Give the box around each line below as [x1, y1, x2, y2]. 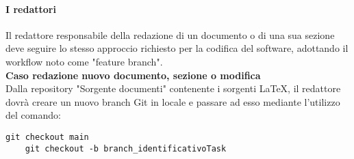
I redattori [5, 1, 56, 16]
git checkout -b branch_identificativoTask [25, 143, 227, 154]
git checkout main [5, 132, 89, 142]
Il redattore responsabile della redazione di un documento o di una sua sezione [5, 27, 335, 42]
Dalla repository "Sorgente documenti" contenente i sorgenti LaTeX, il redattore [5, 81, 341, 96]
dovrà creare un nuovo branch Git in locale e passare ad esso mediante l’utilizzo [5, 94, 340, 109]
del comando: [5, 108, 61, 122]
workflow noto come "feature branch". [5, 54, 163, 68]
